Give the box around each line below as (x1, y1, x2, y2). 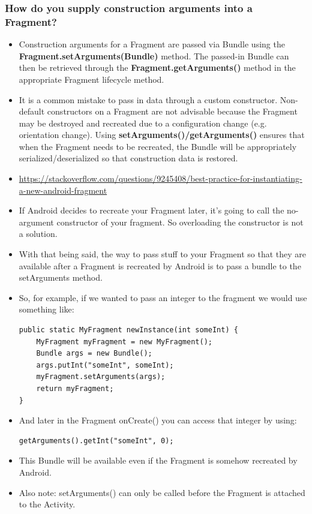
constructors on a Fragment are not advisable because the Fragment (47, 105, 298, 118)
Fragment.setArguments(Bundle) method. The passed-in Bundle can (19, 49, 289, 62)
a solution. (19, 227, 58, 240)
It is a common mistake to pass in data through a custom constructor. (19, 93, 278, 106)
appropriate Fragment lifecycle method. (19, 73, 164, 85)
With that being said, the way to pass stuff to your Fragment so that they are (19, 248, 307, 260)
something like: (19, 303, 74, 315)
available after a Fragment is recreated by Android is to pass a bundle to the (19, 259, 301, 272)
